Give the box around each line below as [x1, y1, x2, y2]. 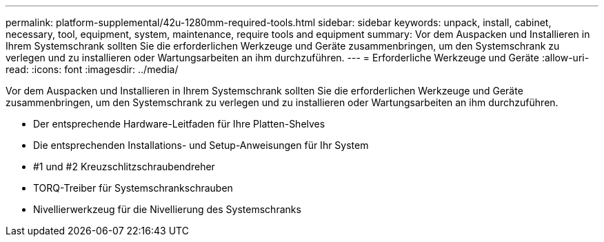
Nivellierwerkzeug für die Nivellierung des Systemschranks [33, 203, 301, 215]
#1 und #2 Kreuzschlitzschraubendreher [33, 161, 215, 172]
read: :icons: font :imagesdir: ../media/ [6, 63, 179, 75]
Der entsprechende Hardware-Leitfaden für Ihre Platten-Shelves [33, 118, 325, 130]
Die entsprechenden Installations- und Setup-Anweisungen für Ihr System [33, 139, 369, 151]
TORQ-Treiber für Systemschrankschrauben [33, 182, 233, 194]
